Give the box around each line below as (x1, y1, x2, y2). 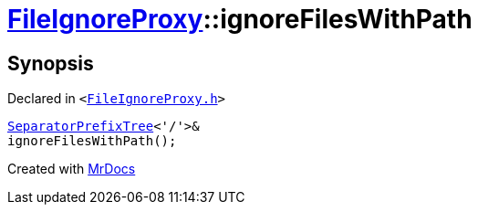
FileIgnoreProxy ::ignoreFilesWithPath (7, 4, 473, 35)
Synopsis (7, 51, 94, 75)
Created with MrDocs (7, 161, 136, 177)
